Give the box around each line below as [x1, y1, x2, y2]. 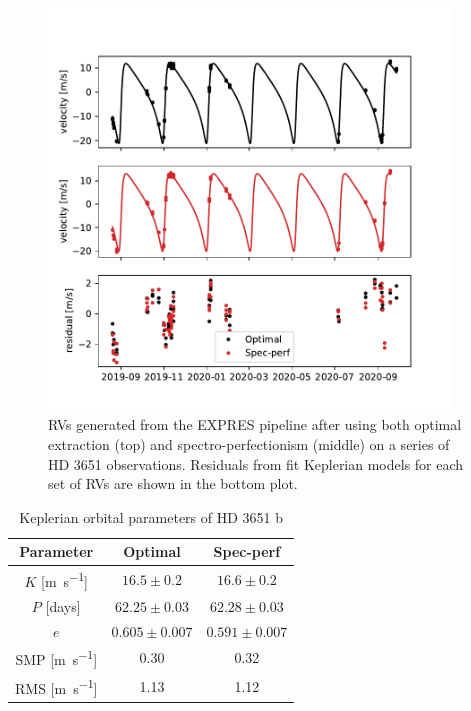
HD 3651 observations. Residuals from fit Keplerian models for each [48, 453, 464, 474]
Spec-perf [213, 541, 281, 562]
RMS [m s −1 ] [15, 674, 98, 698]
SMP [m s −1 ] [15, 646, 98, 670]
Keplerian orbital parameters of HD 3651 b [19, 506, 284, 527]
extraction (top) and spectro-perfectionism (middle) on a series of [48, 433, 450, 454]
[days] [45, 595, 81, 616]
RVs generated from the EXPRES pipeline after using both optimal [48, 414, 462, 435]
